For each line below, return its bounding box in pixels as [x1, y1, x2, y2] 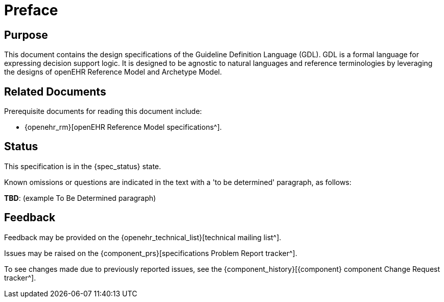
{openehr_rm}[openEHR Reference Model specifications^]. [25, 123, 222, 132]
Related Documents [4, 85, 106, 98]
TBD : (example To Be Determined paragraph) [4, 193, 156, 202]
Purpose [4, 28, 48, 41]
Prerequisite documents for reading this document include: [4, 107, 202, 116]
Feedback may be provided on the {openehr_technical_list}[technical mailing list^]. [4, 233, 282, 242]
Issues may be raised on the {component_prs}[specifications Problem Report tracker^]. [4, 248, 297, 258]
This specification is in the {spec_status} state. [4, 161, 161, 171]
